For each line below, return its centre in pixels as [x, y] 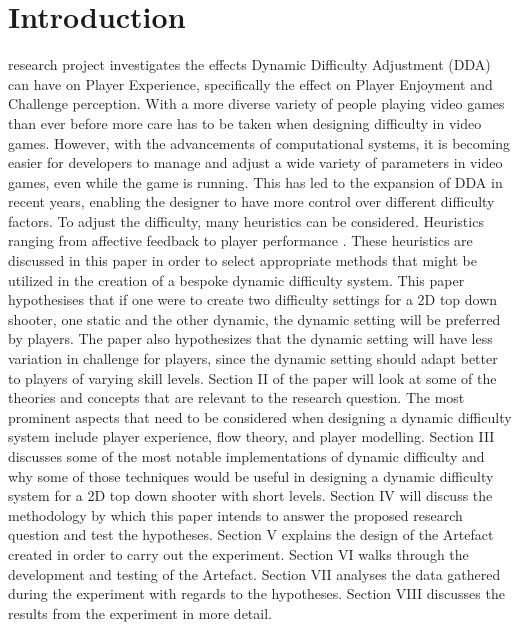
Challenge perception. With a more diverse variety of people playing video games [256, 103]
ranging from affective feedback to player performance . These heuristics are [240, 240]
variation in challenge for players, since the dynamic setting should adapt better [253, 358]
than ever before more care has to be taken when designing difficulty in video [245, 122]
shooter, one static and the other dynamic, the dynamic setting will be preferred [254, 318]
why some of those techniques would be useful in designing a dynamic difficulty [251, 475]
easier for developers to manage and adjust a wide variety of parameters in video [255, 162]
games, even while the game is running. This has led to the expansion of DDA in [255, 181]
